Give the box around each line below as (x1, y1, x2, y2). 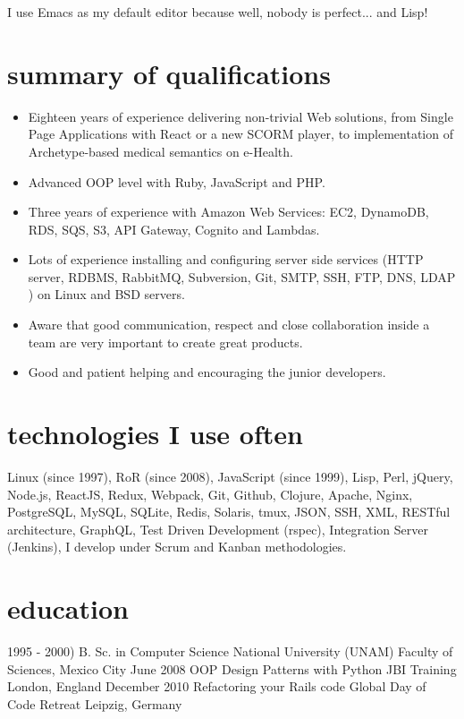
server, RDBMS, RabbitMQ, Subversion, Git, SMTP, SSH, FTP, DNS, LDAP (28, 267, 456, 286)
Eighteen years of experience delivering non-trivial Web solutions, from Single (28, 107, 453, 125)
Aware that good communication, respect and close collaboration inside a (28, 315, 430, 334)
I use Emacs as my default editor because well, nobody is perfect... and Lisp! (7, 3, 428, 21)
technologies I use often (7, 415, 303, 452)
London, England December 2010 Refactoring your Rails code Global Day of (7, 677, 426, 696)
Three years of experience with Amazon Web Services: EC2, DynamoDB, (28, 202, 429, 221)
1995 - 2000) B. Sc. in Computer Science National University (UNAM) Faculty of (7, 642, 453, 661)
